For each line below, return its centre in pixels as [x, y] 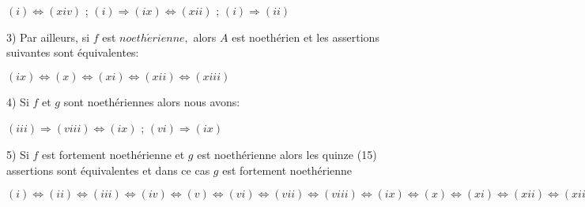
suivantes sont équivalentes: [73, 52]
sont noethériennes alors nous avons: [152, 101]
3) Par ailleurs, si [48, 37]
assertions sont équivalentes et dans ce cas [108, 170]
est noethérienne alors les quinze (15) [287, 154]
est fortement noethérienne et [113, 154]
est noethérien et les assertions [306, 37]
